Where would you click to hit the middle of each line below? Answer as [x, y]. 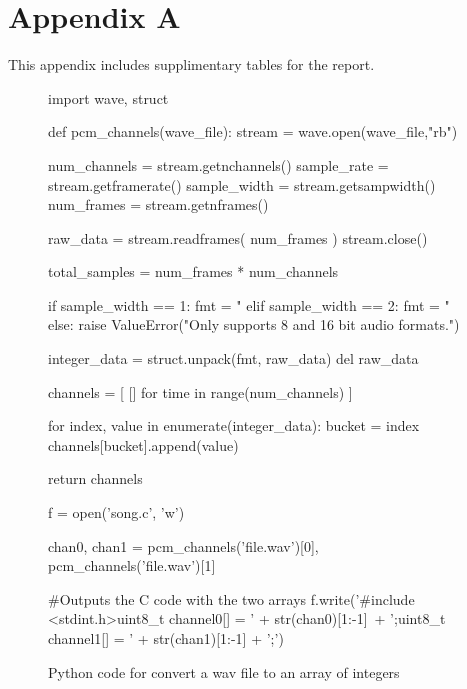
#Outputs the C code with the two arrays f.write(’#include [231, 598]
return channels [95, 478]
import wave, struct [108, 97]
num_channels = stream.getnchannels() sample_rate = [218, 164]
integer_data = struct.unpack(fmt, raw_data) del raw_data [233, 358]
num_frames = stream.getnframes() [158, 204]
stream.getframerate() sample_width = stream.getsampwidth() [242, 184]
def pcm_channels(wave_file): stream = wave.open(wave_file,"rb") [253, 131]
